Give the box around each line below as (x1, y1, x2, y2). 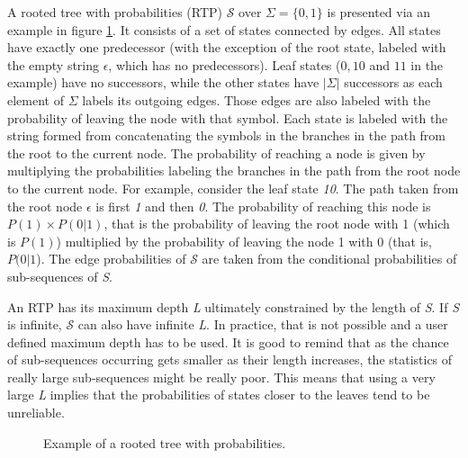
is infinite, (7, 315, 62, 334)
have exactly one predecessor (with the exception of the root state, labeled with (7, 38, 446, 57)
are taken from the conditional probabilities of (202, 249, 457, 268)
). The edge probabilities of (36, 249, 186, 268)
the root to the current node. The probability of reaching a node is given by (7, 143, 426, 162)
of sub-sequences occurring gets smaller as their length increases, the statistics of (7, 350, 453, 369)
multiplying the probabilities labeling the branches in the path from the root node (7, 161, 461, 180)
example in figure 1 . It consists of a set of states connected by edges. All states (7, 20, 441, 39)
